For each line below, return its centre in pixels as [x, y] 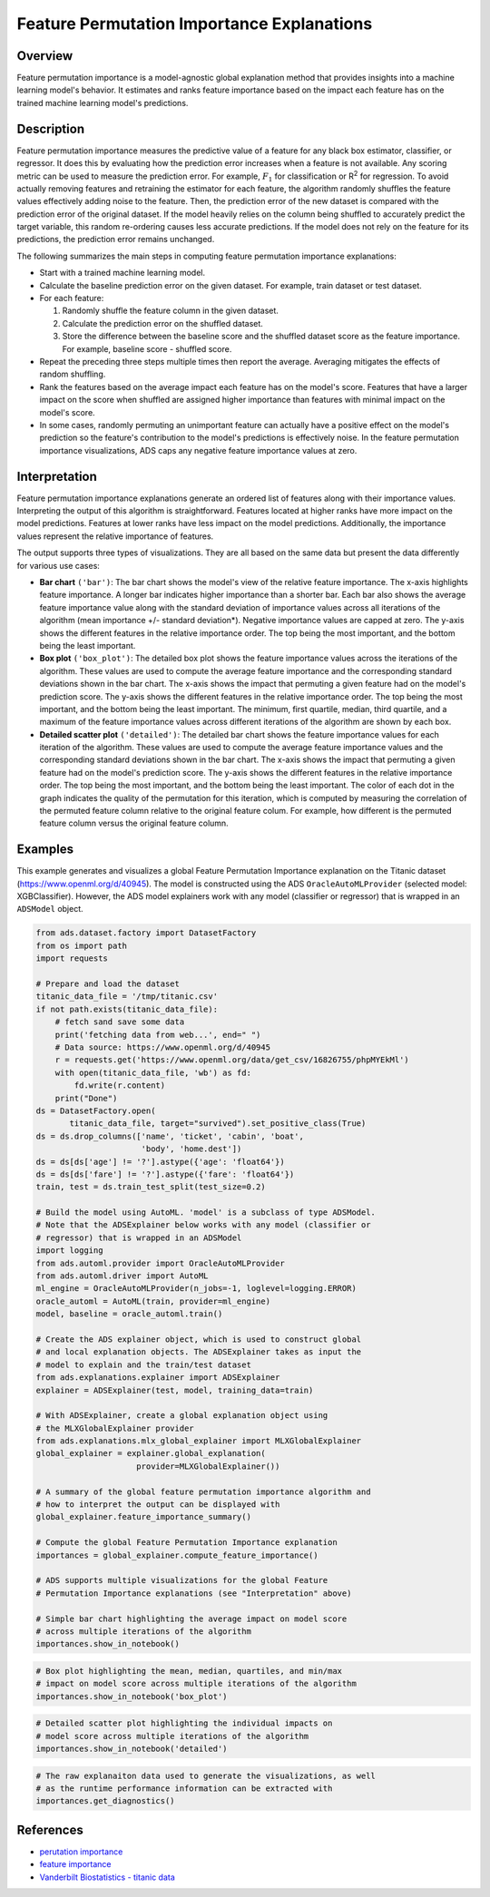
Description [51, 128]
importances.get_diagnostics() [106, 1801]
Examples [45, 850]
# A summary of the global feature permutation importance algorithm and [203, 1491]
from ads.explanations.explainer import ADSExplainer [158, 1378]
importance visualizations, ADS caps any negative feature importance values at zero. [198, 450]
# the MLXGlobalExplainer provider [115, 1428]
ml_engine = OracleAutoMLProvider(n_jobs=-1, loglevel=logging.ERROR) [196, 1289]
